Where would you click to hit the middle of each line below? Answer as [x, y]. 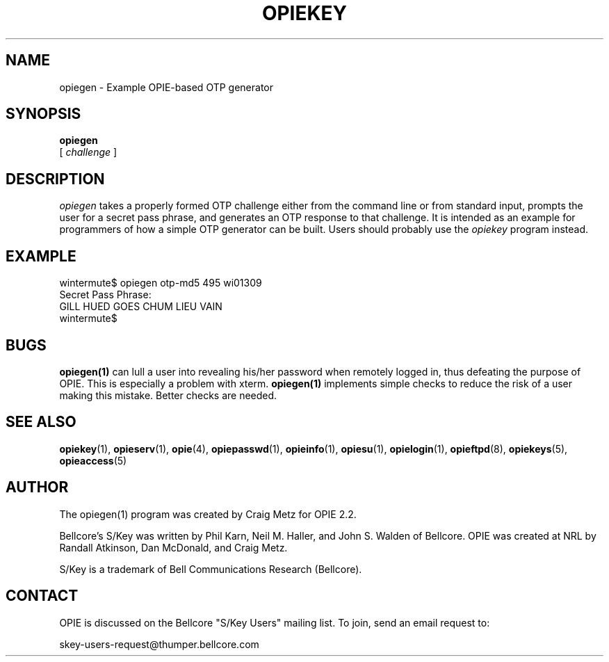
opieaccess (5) [93, 460]
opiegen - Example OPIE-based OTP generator [167, 87]
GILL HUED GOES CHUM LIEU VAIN [141, 307]
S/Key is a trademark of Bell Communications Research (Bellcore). [211, 569]
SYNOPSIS [43, 114]
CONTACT [42, 596]
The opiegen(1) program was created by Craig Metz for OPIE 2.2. [208, 514]
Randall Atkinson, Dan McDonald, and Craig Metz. [173, 547]
